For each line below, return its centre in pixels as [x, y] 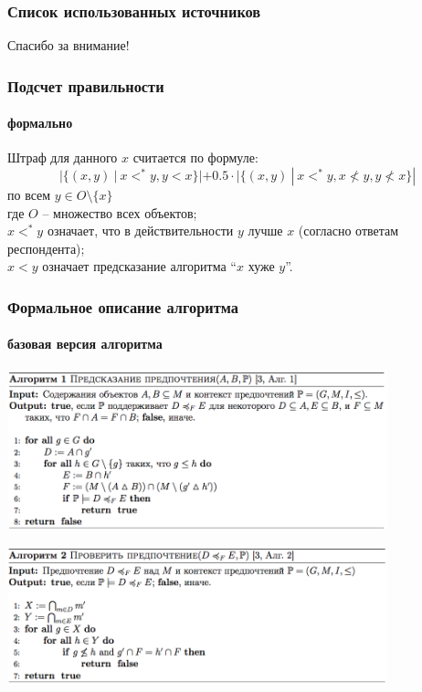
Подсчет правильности [86, 85]
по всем [29, 195]
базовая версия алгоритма [85, 344]
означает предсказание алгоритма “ [139, 266]
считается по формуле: [195, 157]
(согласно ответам [348, 231]
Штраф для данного [63, 157]
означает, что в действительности [140, 231]
